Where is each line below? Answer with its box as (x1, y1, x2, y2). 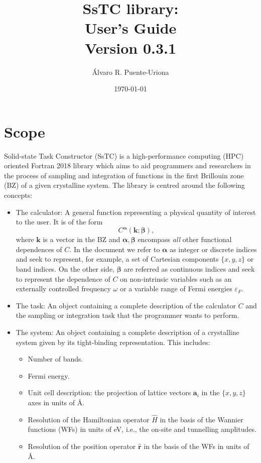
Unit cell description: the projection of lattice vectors (28, 387, 191, 398)
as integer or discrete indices (170, 244, 257, 254)
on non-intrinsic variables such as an (120, 273, 232, 284)
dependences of (16, 244, 62, 254)
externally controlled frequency (16, 283, 111, 294)
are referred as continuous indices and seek (123, 264, 255, 274)
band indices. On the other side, (16, 264, 115, 274)
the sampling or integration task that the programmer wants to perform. (16, 310, 239, 320)
